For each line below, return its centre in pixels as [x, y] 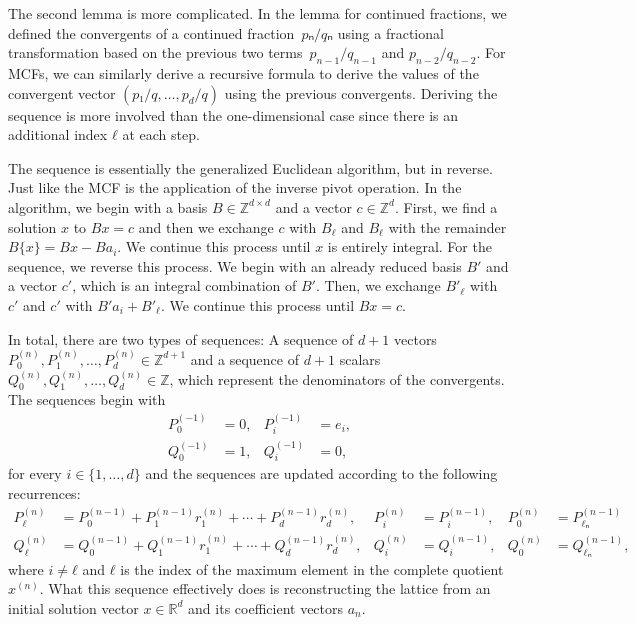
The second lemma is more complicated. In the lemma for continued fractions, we [257, 13]
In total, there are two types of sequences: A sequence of [181, 338]
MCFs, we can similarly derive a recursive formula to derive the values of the [243, 72]
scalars [360, 358]
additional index [58, 134]
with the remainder [447, 226]
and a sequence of [244, 358]
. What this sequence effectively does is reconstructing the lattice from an [265, 588]
